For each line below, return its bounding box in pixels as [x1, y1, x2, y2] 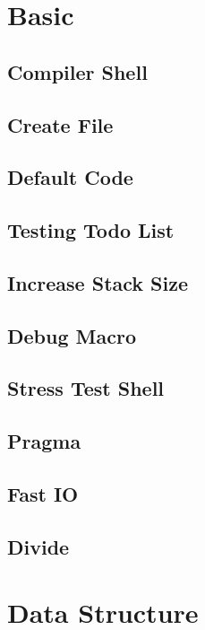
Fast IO [7, 480, 79, 508]
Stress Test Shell [7, 374, 165, 402]
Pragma [7, 427, 81, 455]
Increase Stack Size [7, 268, 189, 296]
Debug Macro [7, 321, 136, 349]
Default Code [7, 163, 133, 191]
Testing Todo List [7, 216, 175, 244]
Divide [7, 532, 70, 560]
